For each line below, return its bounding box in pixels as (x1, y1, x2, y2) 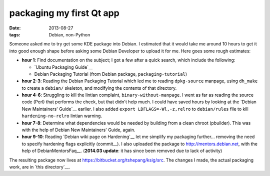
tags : (9, 31, 20, 37)
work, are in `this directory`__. (9, 164, 70, 170)
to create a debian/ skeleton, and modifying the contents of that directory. (21, 85, 177, 91)
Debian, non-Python (48, 31, 90, 37)
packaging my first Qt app (9, 7, 119, 18)
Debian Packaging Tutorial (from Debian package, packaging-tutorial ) (34, 71, 187, 77)
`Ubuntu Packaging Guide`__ (34, 64, 93, 70)
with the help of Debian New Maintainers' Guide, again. (21, 127, 135, 133)
